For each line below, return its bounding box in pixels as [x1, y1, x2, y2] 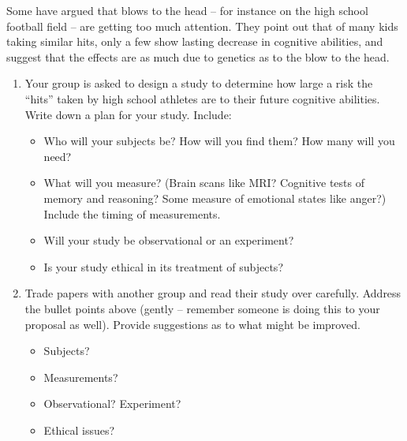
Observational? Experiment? [43, 395, 181, 412]
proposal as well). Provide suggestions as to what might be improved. [24, 316, 360, 332]
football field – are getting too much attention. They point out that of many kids [6, 17, 398, 34]
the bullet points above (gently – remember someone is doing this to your [24, 300, 380, 316]
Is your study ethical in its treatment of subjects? [43, 258, 283, 275]
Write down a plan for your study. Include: [24, 106, 232, 122]
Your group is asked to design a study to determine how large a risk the [24, 75, 373, 92]
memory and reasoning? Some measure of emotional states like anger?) [43, 189, 386, 206]
